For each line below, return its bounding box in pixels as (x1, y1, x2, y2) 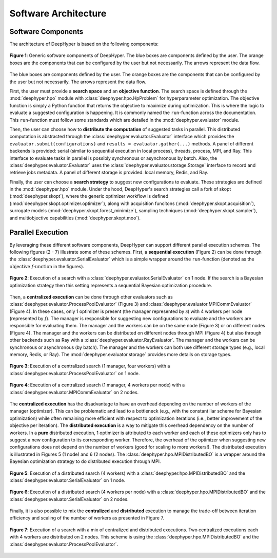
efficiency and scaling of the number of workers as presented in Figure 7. (9, 515, 164, 521)
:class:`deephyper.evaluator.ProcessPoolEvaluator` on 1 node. (9, 370, 140, 376)
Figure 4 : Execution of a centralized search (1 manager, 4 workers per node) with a (9, 382, 185, 388)
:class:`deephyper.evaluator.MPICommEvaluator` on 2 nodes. (9, 389, 139, 395)
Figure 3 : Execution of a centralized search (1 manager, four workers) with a (9, 363, 170, 369)
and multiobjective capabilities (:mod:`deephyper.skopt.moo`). (9, 215, 141, 221)
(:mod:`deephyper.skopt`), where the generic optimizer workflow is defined (9, 193, 169, 199)
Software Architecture (9, 8, 107, 19)
